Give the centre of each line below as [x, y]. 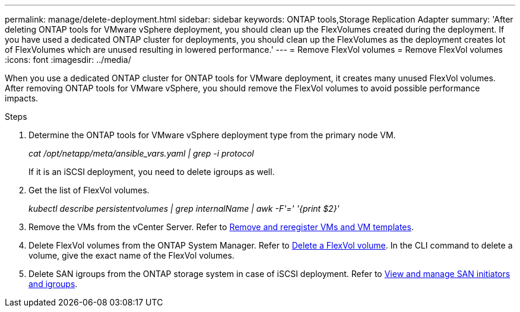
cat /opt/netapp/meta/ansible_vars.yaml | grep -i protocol [141, 153]
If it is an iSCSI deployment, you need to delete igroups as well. [152, 172]
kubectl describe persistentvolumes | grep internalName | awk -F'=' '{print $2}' [184, 208]
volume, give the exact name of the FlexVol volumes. [131, 255]
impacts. [22, 98]
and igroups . [53, 284]
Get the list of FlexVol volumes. [89, 190]
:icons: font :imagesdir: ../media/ [68, 60]
